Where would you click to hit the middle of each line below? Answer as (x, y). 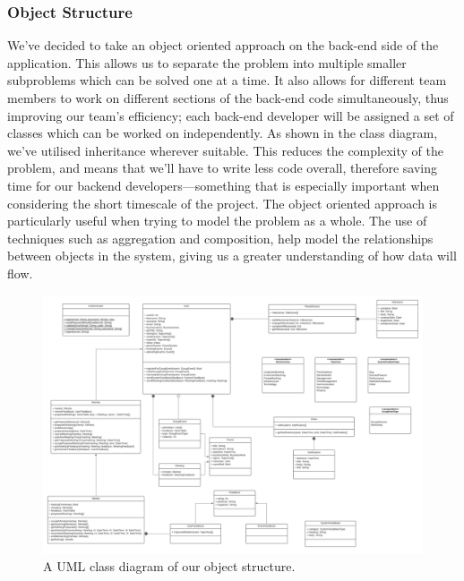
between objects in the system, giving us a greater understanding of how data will (232, 256)
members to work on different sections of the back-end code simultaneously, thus (228, 98)
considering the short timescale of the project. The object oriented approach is (222, 203)
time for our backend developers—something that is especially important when (223, 185)
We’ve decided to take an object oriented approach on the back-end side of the (223, 45)
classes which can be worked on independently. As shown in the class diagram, (223, 133)
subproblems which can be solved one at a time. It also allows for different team (227, 80)
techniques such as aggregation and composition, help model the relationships (220, 238)
